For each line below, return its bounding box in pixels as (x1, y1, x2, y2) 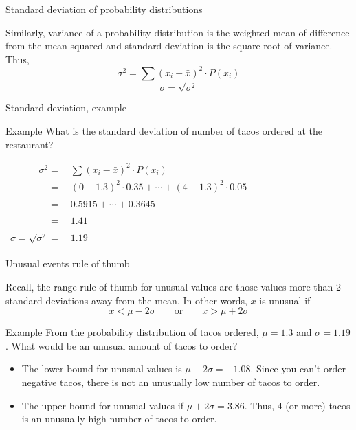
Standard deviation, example (5, 100, 126, 115)
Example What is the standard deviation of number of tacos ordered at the (5, 124, 323, 138)
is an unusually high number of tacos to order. (21, 411, 217, 426)
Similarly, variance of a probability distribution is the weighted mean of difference (5, 25, 350, 39)
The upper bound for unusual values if (21, 398, 183, 412)
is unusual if (259, 293, 311, 307)
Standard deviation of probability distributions (5, 2, 203, 16)
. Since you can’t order (250, 361, 346, 376)
